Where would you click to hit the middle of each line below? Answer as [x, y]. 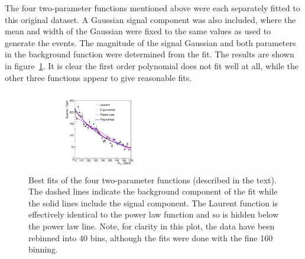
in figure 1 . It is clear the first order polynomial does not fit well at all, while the [152, 65]
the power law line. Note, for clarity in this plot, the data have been [152, 226]
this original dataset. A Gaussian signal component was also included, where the [150, 19]
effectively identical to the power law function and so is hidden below [154, 214]
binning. [43, 249]
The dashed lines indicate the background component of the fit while [153, 191]
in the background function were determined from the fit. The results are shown [150, 54]
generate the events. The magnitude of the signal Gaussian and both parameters [150, 42]
